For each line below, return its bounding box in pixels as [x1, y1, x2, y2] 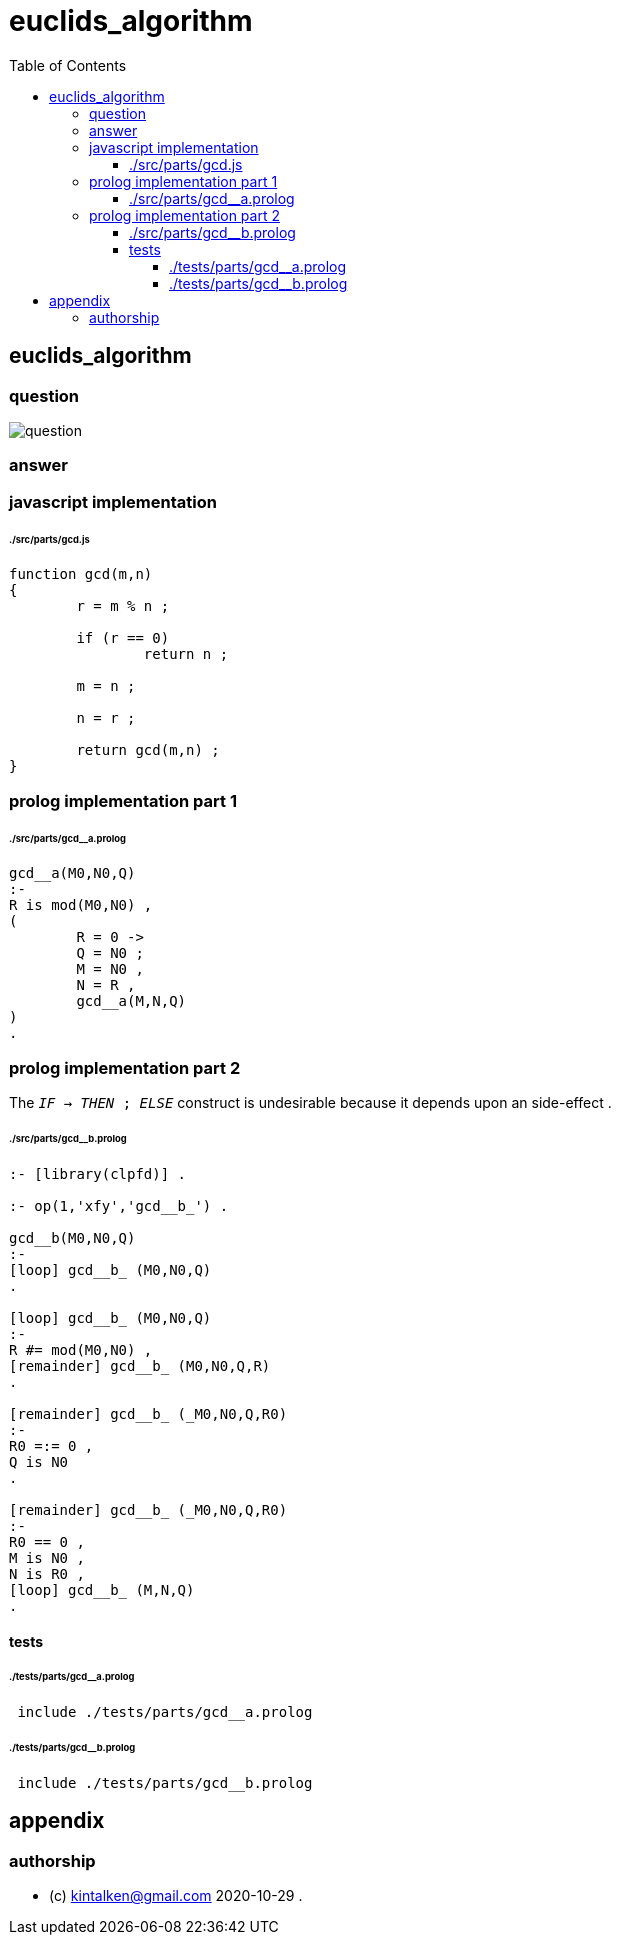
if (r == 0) [76, 630, 170, 647]
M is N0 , [9, 1549, 85, 1566]
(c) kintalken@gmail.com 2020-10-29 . [49, 1887, 303, 1905]
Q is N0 [9, 1453, 69, 1470]
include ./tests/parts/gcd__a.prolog [17, 1704, 313, 1721]
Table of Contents [9, 56, 127, 74]
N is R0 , [9, 1565, 85, 1582]
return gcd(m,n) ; [76, 742, 220, 759]
